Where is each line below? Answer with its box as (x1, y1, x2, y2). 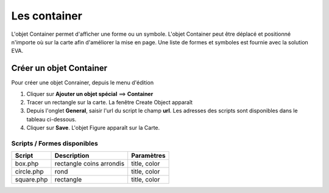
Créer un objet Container (11, 63, 108, 73)
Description (54, 152, 90, 160)
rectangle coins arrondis (54, 160, 125, 168)
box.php (15, 160, 39, 168)
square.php (15, 175, 48, 184)
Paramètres (131, 152, 166, 160)
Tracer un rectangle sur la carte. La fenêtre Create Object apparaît (26, 99, 193, 106)
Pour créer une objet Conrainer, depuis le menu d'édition (11, 79, 154, 86)
